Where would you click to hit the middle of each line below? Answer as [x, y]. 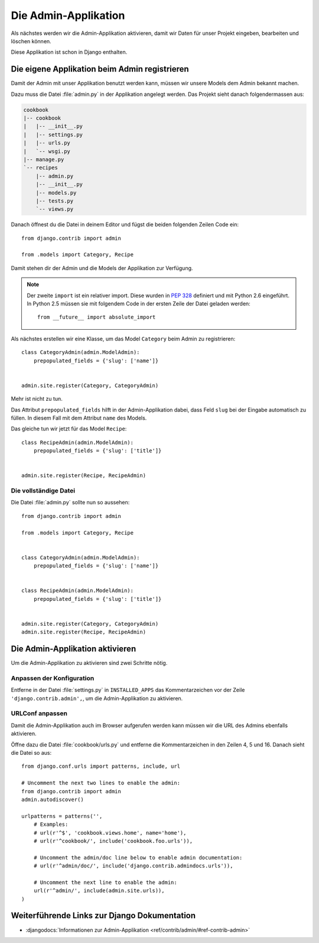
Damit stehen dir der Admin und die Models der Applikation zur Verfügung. [102, 268]
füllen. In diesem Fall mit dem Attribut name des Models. [79, 418]
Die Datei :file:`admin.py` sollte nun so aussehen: [70, 503]
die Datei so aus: [31, 753]
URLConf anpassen [39, 713]
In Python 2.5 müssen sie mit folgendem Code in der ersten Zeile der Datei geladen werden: [139, 304]
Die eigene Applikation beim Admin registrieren [100, 69]
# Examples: [51, 825]
